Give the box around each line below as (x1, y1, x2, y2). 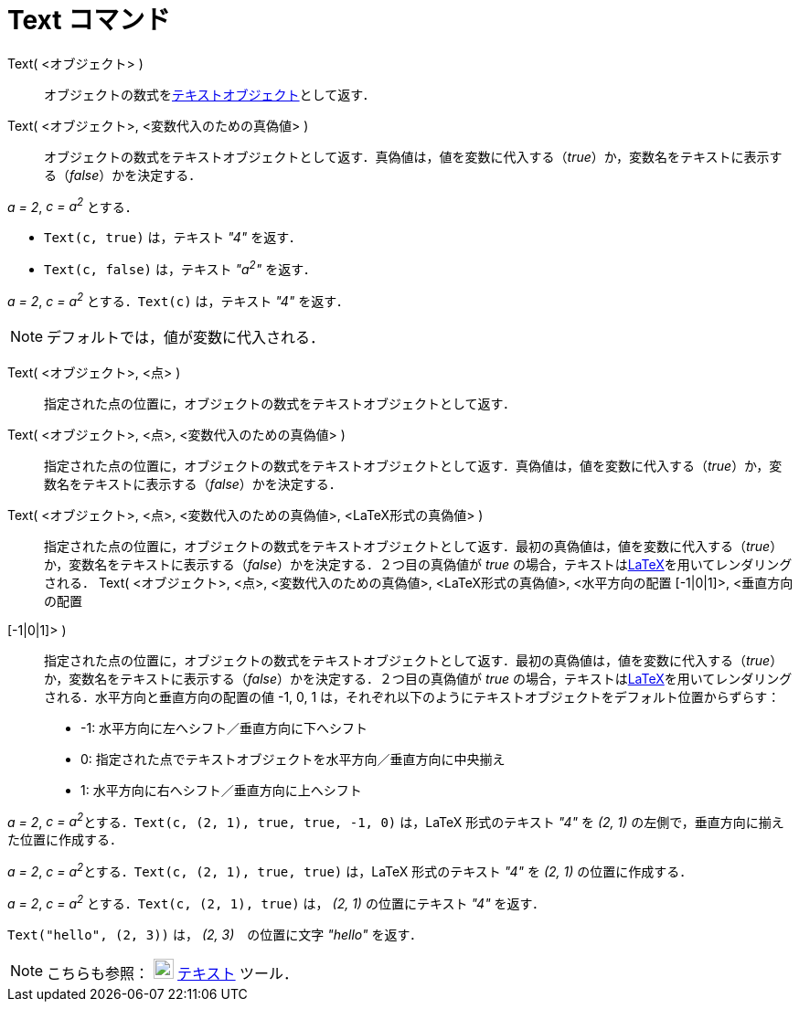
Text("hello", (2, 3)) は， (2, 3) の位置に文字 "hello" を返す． (7, 926, 422, 942)
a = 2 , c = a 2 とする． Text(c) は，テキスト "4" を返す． (7, 291, 349, 309)
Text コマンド (7, 5, 171, 36)
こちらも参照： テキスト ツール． (47, 963, 299, 982)
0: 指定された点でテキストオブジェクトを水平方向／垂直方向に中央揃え (80, 750, 506, 767)
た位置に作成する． (7, 832, 123, 848)
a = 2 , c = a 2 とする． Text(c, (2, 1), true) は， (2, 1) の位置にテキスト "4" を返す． (7, 893, 546, 911)
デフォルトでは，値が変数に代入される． (47, 327, 325, 346)
